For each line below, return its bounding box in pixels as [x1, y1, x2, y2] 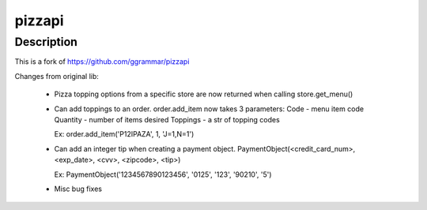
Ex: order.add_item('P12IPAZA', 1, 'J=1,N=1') [54, 129, 195, 139]
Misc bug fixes [54, 184, 103, 193]
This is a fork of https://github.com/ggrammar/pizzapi [14, 57, 190, 66]
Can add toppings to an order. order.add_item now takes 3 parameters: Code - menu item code [54, 103, 364, 114]
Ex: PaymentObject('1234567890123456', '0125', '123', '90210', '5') [54, 170, 272, 179]
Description [14, 35, 78, 49]
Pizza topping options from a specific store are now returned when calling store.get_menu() [54, 89, 353, 99]
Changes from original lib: [14, 71, 99, 81]
